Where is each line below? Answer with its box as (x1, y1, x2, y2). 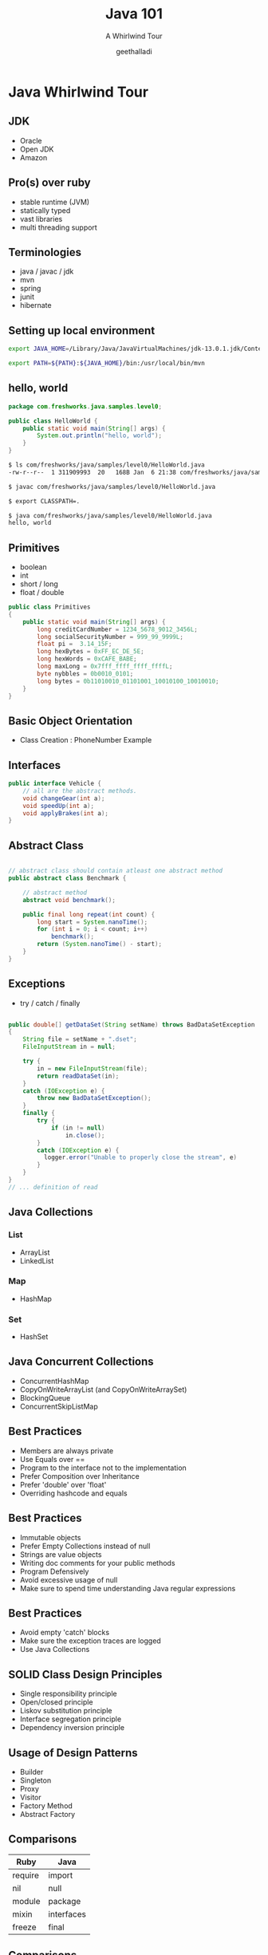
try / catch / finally (19, 998, 81, 1007)
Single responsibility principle (19, 1689, 117, 1699)
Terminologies (8, 245, 82, 259)
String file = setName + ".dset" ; (22, 1035, 137, 1043)
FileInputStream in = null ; (22, 1043, 116, 1051)
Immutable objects (19, 1532, 81, 1542)
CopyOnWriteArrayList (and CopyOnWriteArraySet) (19, 1385, 187, 1394)
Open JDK (19, 144, 54, 154)
